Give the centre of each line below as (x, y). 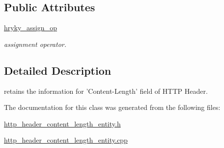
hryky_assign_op (30, 28)
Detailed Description (58, 70)
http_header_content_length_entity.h (62, 123)
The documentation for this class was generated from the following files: (112, 107)
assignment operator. (35, 44)
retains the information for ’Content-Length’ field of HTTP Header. (106, 91)
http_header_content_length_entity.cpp (66, 140)
